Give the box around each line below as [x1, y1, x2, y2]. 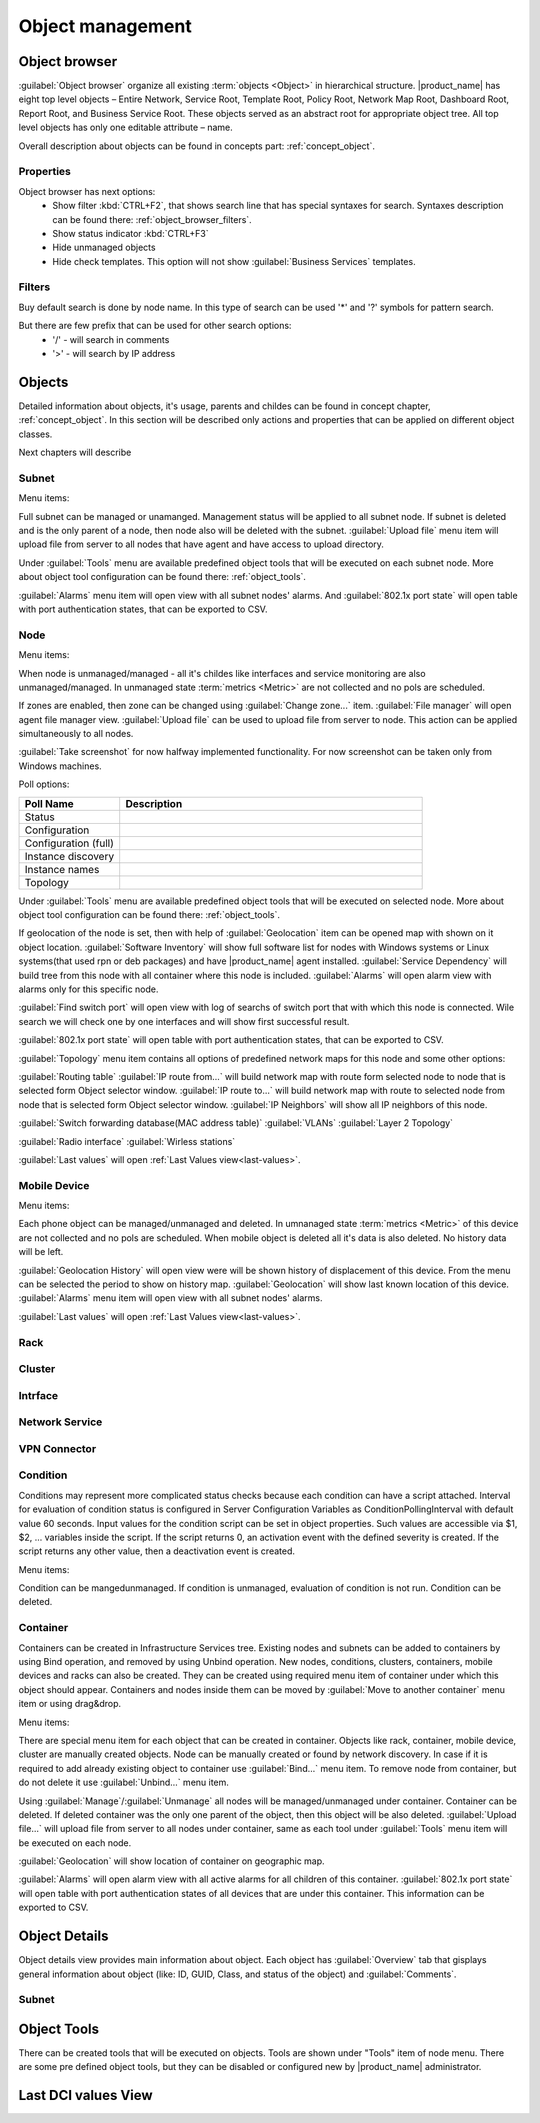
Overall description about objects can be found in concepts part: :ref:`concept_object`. [18, 140, 375, 152]
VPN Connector [18, 1441, 97, 1455]
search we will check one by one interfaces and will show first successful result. [18, 1015, 350, 1027]
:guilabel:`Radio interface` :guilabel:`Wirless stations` [18, 1135, 236, 1147]
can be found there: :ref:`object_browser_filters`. [52, 213, 252, 225]
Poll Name [24, 796, 74, 810]
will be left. [18, 1246, 64, 1258]
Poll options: [18, 778, 70, 790]
